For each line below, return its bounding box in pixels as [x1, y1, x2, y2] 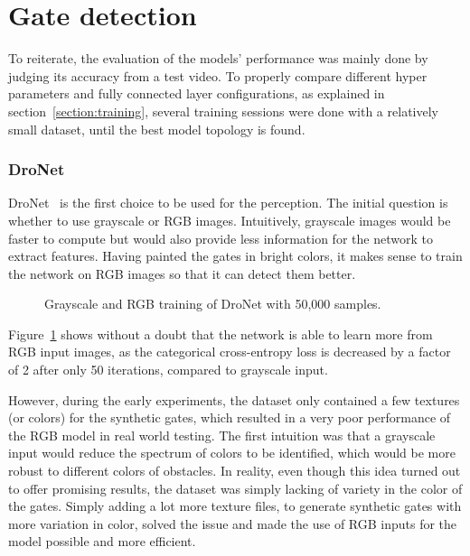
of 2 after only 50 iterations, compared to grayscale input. [8, 360, 328, 379]
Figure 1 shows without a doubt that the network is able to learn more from [8, 324, 433, 343]
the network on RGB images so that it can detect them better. [8, 264, 356, 283]
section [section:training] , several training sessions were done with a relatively [8, 101, 438, 120]
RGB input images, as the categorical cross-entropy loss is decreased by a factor [8, 342, 451, 361]
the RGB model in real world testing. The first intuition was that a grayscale [8, 425, 436, 444]
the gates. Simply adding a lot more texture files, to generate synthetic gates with [8, 496, 462, 515]
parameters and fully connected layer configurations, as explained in [8, 84, 385, 103]
